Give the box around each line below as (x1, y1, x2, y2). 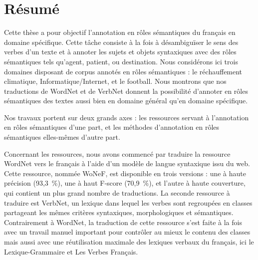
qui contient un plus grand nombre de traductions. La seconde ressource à (4, 188, 230, 198)
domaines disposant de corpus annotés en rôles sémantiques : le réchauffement (4, 66, 243, 76)
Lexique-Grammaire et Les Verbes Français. (4, 246, 138, 257)
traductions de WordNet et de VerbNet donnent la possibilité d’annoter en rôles (4, 85, 248, 96)
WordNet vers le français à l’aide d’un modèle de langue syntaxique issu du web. (4, 158, 250, 169)
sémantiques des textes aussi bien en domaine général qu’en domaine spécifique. (4, 95, 248, 106)
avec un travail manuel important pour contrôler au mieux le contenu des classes (4, 227, 251, 237)
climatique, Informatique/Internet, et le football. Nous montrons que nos (4, 76, 227, 86)
